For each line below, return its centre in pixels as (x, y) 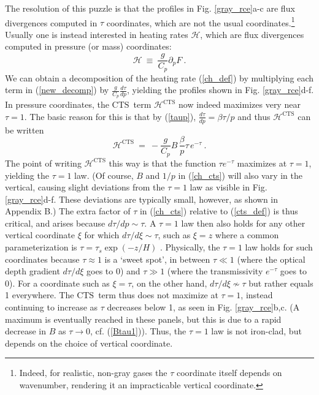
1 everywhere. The (40, 295)
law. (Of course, (104, 175)
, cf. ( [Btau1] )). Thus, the (138, 331)
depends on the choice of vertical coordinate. (89, 343)
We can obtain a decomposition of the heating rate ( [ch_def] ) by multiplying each (159, 77)
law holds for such (279, 247)
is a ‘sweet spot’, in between (157, 259)
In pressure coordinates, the (57, 104)
